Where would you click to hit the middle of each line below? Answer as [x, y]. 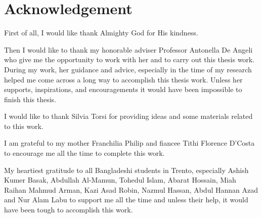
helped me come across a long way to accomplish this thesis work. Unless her [123, 79]
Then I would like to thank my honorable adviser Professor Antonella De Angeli [128, 49]
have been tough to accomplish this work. [69, 210]
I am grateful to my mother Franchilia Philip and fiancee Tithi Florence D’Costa [129, 143]
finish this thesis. [30, 99]
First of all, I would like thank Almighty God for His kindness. [101, 33]
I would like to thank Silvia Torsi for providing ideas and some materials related [128, 116]
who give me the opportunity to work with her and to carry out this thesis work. [129, 59]
